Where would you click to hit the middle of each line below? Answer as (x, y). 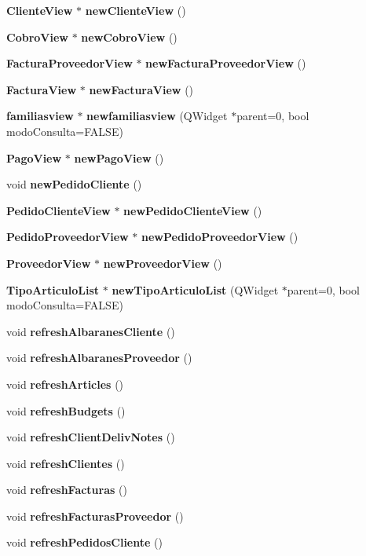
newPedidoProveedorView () (220, 237)
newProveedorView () (163, 263)
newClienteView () (135, 10)
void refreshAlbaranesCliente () (91, 331)
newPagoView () (119, 157)
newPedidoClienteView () (193, 210)
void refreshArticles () (65, 384)
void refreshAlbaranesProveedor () (99, 358)
